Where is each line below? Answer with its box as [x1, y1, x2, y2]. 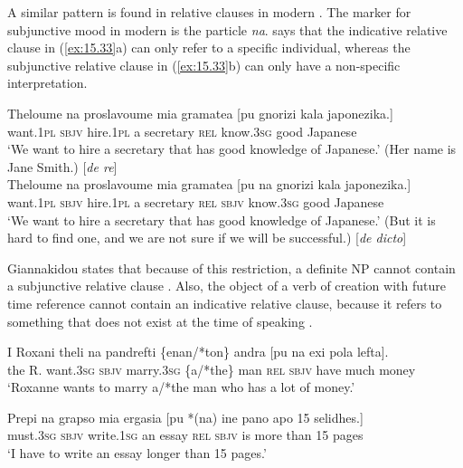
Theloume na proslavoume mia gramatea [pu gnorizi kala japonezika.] [7, 103, 393, 122]
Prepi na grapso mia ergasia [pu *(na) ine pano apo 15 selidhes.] [7, 407, 364, 426]
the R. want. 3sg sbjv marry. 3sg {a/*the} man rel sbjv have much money [7, 359, 416, 378]
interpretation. [7, 73, 88, 92]
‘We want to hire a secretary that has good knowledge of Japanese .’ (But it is [7, 210, 436, 229]
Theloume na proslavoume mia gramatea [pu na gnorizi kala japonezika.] [7, 175, 411, 194]
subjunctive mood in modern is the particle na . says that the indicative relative [7, 20, 448, 39]
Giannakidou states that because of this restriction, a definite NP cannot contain [7, 258, 456, 277]
